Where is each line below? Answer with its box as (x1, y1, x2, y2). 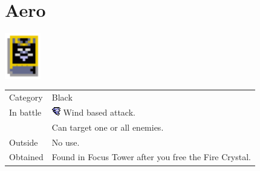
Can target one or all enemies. (51, 120, 164, 133)
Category (9, 91, 43, 104)
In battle (9, 105, 42, 118)
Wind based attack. (63, 105, 135, 118)
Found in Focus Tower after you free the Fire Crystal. (51, 151, 251, 163)
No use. (51, 135, 80, 148)
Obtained (9, 151, 44, 163)
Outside (9, 135, 38, 148)
